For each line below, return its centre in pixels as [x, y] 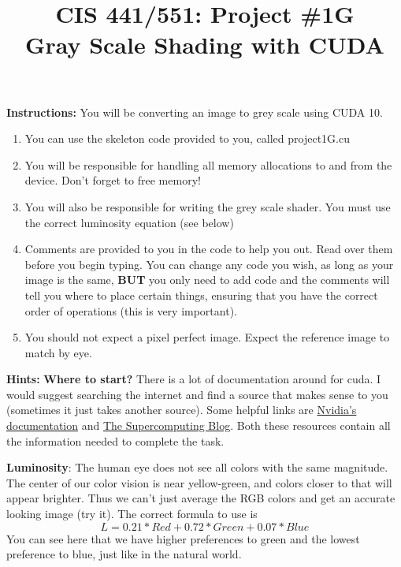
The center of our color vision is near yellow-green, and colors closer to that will [199, 482]
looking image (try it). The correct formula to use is [132, 514]
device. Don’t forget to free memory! [113, 180]
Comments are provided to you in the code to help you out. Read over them [209, 249]
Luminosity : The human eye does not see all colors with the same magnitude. [197, 467]
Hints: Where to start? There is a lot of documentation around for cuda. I [194, 379]
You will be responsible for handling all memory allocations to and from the [208, 164]
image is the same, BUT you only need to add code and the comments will [207, 280]
